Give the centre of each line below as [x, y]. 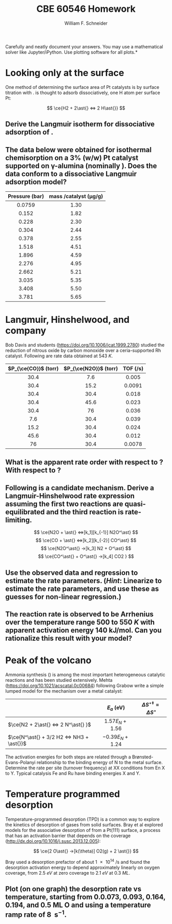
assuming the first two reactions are [64, 504]
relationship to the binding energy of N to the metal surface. [100, 762]
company [26, 331]
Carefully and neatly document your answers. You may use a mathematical [84, 46]
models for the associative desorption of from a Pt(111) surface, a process [83, 830]
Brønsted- [143, 757]
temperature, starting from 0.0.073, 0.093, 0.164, [85, 897]
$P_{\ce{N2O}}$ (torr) [91, 369]
